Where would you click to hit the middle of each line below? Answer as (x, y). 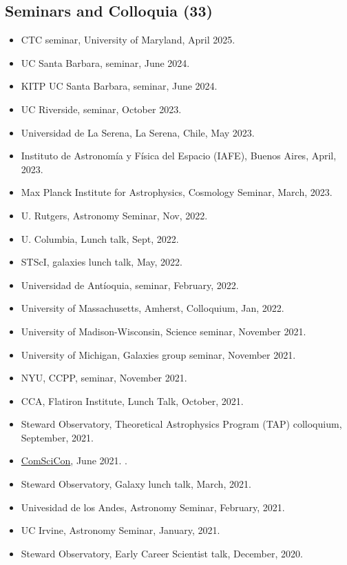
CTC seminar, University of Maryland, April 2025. (128, 40)
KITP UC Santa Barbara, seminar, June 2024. (119, 86)
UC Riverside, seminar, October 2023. (101, 109)
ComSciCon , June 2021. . (74, 460)
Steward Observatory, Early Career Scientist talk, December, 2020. (162, 553)
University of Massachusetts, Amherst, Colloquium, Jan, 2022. (153, 308)
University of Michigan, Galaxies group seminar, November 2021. (158, 354)
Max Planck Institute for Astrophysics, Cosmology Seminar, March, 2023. (177, 192)
